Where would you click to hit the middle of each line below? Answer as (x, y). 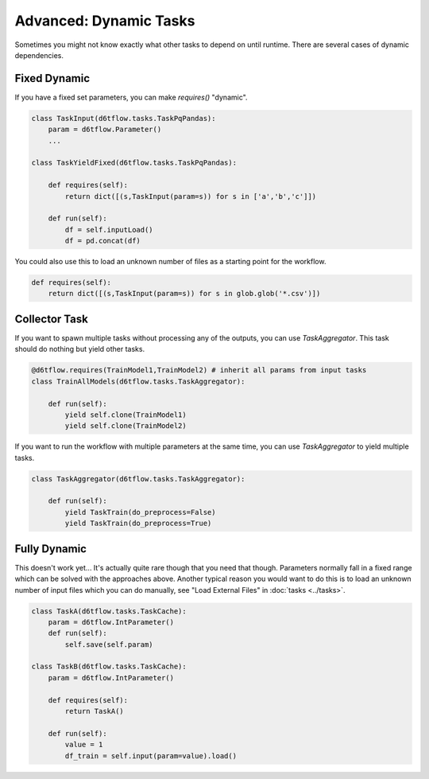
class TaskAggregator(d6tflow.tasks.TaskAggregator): (138, 479)
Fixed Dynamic (52, 78)
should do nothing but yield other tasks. (80, 349)
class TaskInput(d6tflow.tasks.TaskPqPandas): (124, 118)
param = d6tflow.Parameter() (105, 130)
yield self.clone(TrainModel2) (126, 426)
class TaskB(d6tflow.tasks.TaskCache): (109, 667)
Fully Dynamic (51, 549)
